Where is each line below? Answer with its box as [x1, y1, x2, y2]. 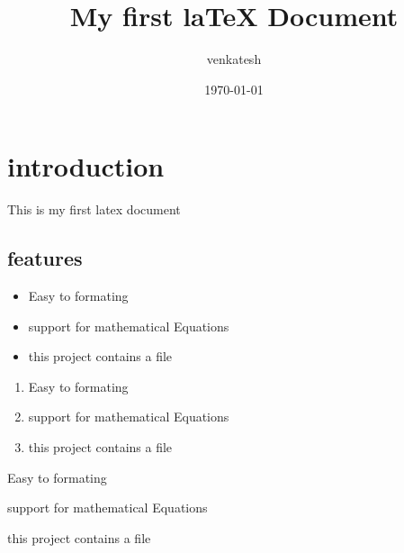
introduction [7, 148, 165, 185]
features [7, 244, 83, 272]
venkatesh [206, 50, 262, 68]
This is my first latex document [7, 200, 181, 219]
